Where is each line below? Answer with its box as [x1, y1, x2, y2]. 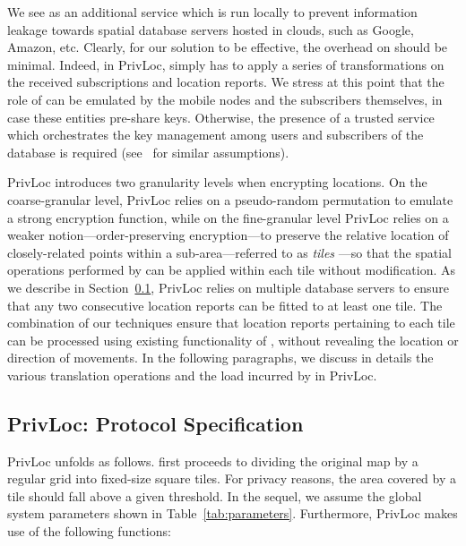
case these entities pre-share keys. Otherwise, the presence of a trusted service [7, 107, 435, 126]
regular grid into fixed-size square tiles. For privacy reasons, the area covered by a [7, 469, 457, 488]
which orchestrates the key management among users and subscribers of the [7, 125, 424, 144]
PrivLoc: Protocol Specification [7, 409, 304, 437]
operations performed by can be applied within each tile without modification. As [7, 260, 456, 279]
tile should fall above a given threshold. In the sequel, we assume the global [7, 486, 422, 505]
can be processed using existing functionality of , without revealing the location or [7, 330, 459, 349]
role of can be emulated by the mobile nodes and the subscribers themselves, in [7, 90, 443, 108]
